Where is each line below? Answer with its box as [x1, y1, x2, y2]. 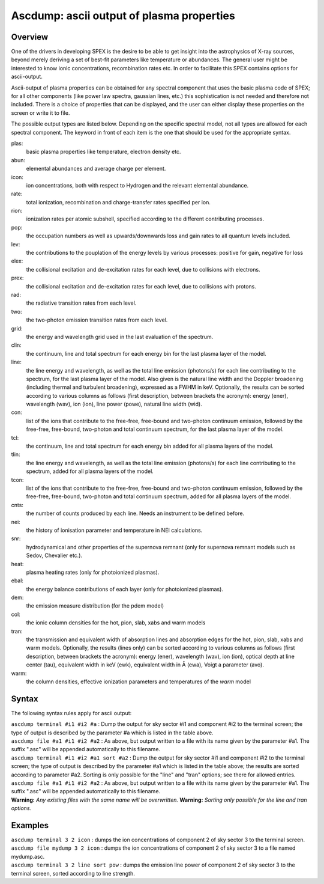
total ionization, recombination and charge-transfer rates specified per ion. [26, 198, 211, 206]
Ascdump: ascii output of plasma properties [11, 9, 235, 22]
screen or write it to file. [11, 109, 70, 117]
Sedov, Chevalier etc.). [26, 552, 83, 559]
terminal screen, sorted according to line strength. [11, 870, 135, 877]
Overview [11, 32, 49, 42]
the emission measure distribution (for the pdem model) [26, 602, 164, 609]
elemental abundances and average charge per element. [26, 165, 166, 172]
